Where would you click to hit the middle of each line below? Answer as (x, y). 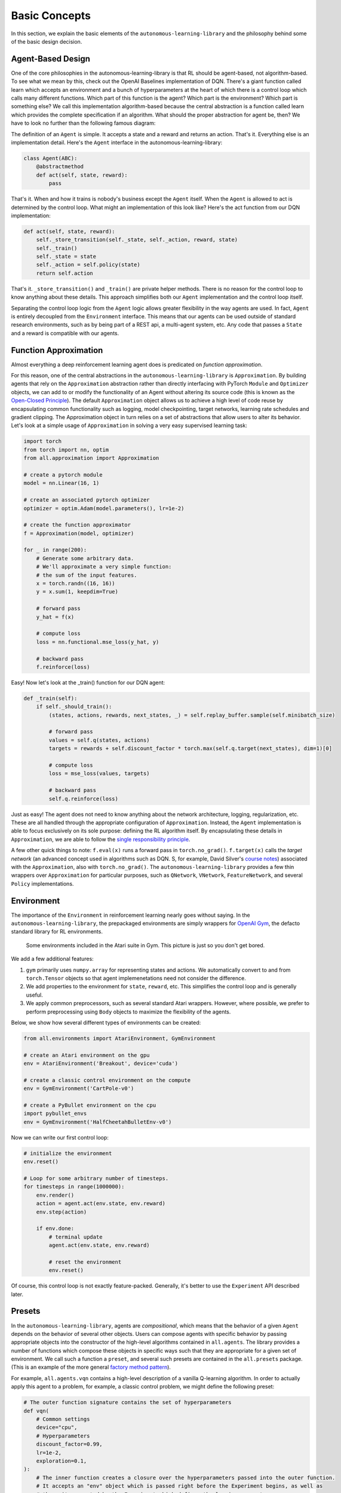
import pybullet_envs (55, 1113)
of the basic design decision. (47, 41)
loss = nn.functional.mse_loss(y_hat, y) (98, 642)
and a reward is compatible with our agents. (65, 333)
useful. (34, 995)
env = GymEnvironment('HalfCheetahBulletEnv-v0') (98, 1122)
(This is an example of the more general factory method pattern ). (91, 1367)
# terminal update (76, 1237)
